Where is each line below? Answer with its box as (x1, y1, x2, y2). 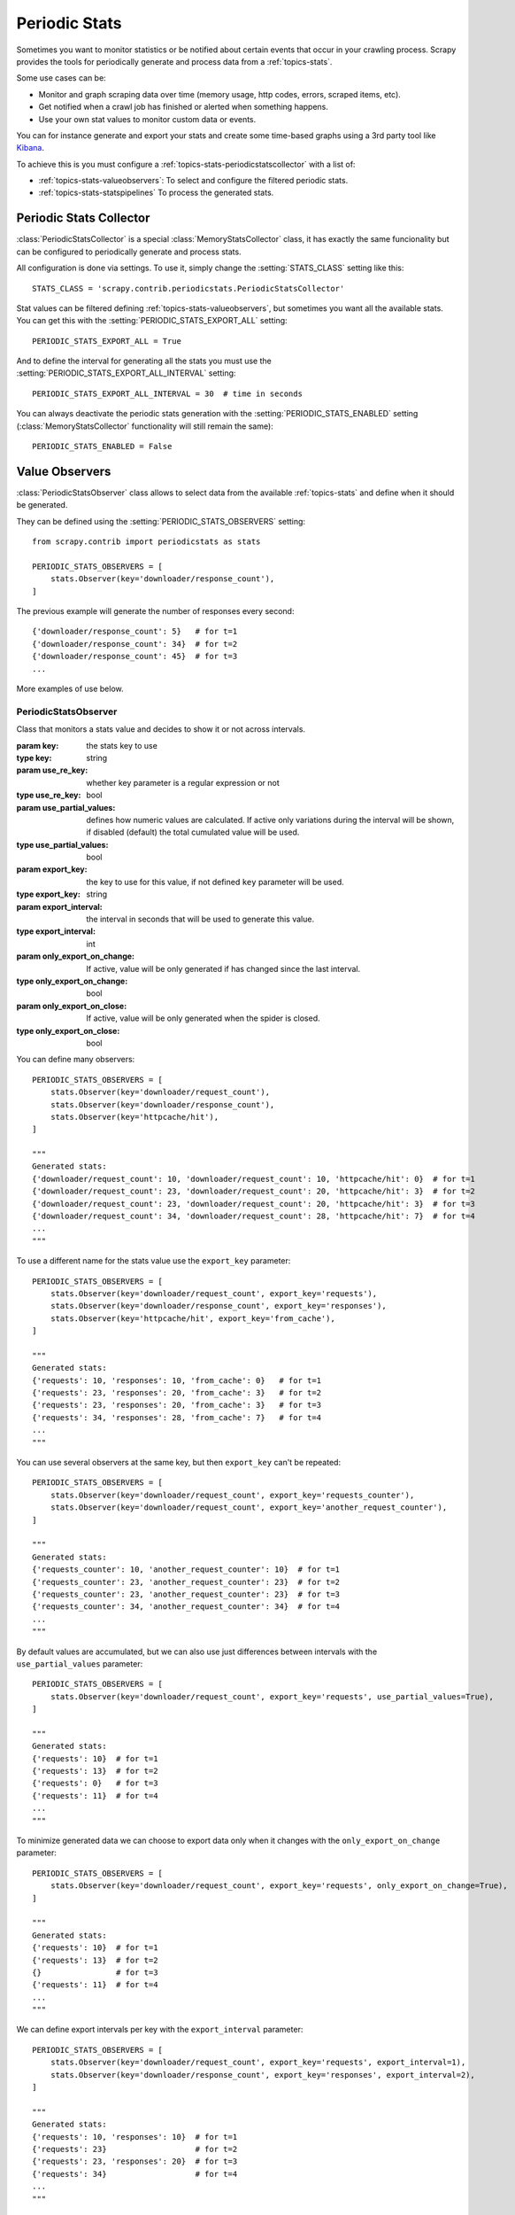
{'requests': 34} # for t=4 (32, 2169, 238, 2179)
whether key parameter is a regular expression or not (86, 777, 281, 788)
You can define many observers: (16, 1054, 135, 1065)
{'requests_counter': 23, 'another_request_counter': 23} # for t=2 (32, 1577, 341, 1587)
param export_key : (16, 864, 88, 874)
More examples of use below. (16, 683, 124, 695)
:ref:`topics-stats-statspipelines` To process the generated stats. (38, 187, 274, 198)
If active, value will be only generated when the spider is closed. (86, 1013, 320, 1023)
